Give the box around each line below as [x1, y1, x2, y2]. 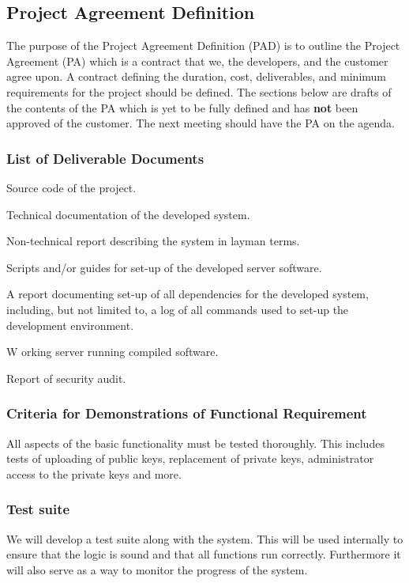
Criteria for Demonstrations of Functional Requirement [6, 403, 367, 423]
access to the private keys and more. [6, 465, 182, 482]
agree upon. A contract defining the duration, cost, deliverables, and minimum [6, 68, 387, 85]
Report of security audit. [6, 369, 126, 386]
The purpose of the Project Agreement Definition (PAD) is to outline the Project [6, 37, 400, 54]
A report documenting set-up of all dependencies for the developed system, [6, 286, 369, 302]
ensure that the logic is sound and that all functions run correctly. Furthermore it [6, 546, 401, 562]
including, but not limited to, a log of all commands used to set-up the [6, 301, 349, 317]
